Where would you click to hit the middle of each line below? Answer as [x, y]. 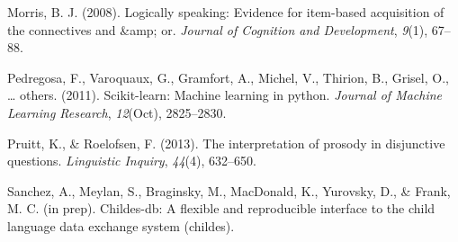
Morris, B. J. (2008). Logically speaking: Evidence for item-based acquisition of [226, 12]
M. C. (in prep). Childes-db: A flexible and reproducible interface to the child [221, 208]
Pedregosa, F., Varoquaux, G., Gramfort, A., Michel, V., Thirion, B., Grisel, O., [228, 77]
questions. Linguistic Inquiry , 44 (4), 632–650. [132, 161]
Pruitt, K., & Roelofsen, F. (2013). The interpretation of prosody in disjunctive [226, 143]
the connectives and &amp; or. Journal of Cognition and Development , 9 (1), [218, 29]
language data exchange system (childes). [121, 225]
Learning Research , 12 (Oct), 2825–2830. [117, 112]
